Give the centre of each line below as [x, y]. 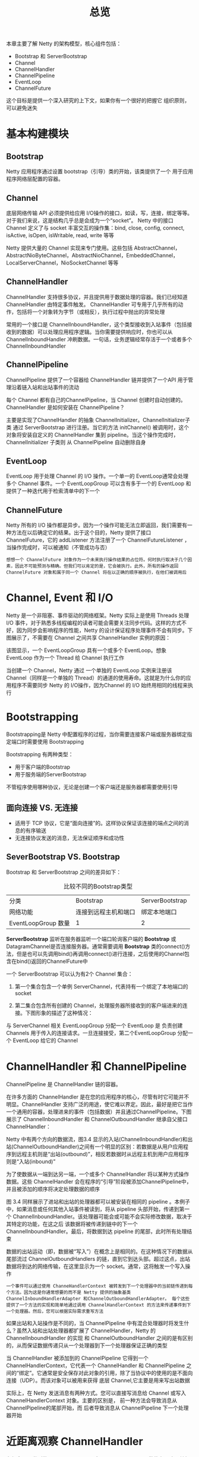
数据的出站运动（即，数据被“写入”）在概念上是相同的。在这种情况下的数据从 [99, 1251]
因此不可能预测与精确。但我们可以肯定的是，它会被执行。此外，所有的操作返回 [97, 566]
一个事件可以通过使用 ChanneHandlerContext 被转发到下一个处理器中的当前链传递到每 [99, 1286]
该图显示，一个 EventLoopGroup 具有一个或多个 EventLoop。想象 [86, 650]
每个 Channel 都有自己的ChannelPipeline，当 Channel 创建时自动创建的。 [96, 399]
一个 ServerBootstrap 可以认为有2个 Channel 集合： [70, 974]
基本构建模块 [38, 134]
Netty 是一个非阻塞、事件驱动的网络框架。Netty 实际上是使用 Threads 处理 [98, 615]
